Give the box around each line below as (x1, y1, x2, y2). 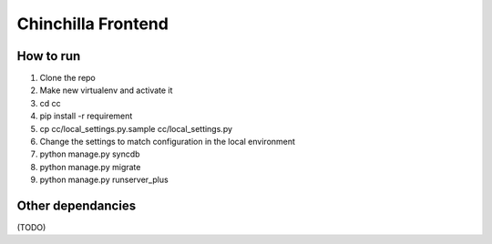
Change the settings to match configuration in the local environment (39, 137, 296, 147)
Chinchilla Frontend (16, 14, 169, 34)
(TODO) (16, 222, 46, 233)
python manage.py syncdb (39, 148, 140, 159)
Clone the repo (39, 73, 96, 84)
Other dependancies (16, 198, 137, 213)
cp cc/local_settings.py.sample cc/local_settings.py (39, 123, 232, 134)
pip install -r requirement (39, 110, 133, 122)
